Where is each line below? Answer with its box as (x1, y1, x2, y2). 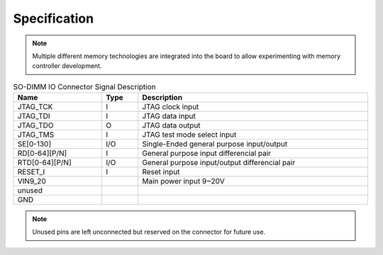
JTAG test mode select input (142, 130, 237, 140)
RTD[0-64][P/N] (17, 158, 72, 168)
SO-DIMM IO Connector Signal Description (13, 81, 156, 91)
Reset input (142, 167, 180, 177)
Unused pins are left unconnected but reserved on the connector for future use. (32, 227, 266, 237)
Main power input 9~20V (142, 176, 225, 186)
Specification (13, 11, 94, 26)
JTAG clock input (142, 102, 199, 112)
